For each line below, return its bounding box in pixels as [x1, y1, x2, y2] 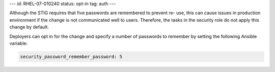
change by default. [9, 24, 49, 30]
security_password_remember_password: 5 [20, 53, 122, 59]
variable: [9, 40, 28, 46]
